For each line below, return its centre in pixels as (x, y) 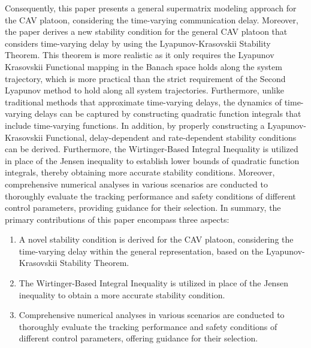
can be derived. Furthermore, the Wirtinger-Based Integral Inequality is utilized (152, 149)
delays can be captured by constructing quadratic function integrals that (168, 114)
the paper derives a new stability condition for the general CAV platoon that (146, 31)
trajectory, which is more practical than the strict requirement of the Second (145, 78)
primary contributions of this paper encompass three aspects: (117, 219)
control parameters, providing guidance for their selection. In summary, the (143, 208)
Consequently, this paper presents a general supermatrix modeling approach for (151, 8)
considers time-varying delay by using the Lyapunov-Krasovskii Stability (138, 43)
